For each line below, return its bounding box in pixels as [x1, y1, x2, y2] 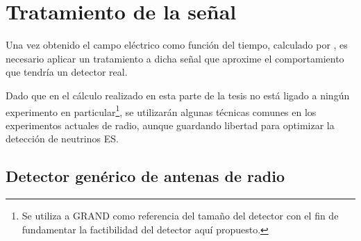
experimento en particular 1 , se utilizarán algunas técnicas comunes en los [6, 102, 317, 119]
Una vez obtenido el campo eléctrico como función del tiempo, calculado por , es [6, 38, 348, 52]
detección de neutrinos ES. [6, 131, 119, 146]
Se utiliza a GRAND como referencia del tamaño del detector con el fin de [22, 208, 339, 223]
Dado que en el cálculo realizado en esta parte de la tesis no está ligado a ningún [6, 88, 350, 102]
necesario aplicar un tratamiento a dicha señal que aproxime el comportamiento [6, 51, 344, 65]
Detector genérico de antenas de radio [6, 165, 285, 187]
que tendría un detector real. [6, 65, 128, 79]
